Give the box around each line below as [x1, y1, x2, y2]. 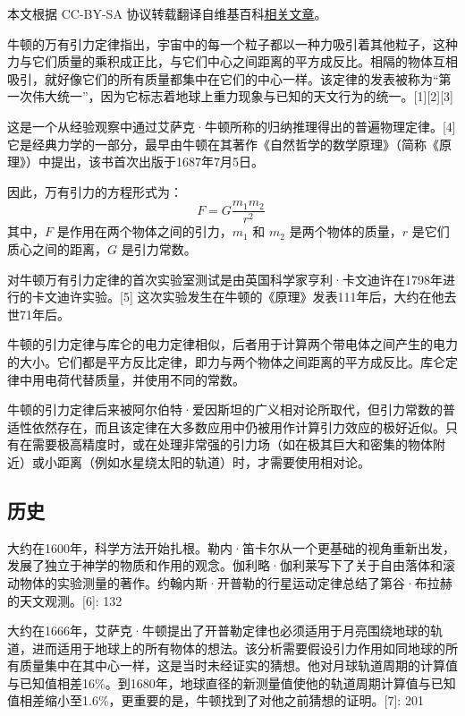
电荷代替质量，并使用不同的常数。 [44, 370, 245, 388]
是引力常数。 [121, 240, 197, 258]
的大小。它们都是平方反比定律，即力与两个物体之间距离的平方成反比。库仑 [7, 352, 445, 371]
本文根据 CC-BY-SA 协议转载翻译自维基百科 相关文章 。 [7, 4, 327, 22]
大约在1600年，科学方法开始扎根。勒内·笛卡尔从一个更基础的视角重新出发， [7, 538, 455, 557]
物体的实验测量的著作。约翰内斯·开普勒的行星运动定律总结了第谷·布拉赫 [19, 573, 452, 592]
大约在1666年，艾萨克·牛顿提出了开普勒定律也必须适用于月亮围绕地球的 [7, 621, 430, 640]
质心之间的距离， [7, 240, 107, 258]
